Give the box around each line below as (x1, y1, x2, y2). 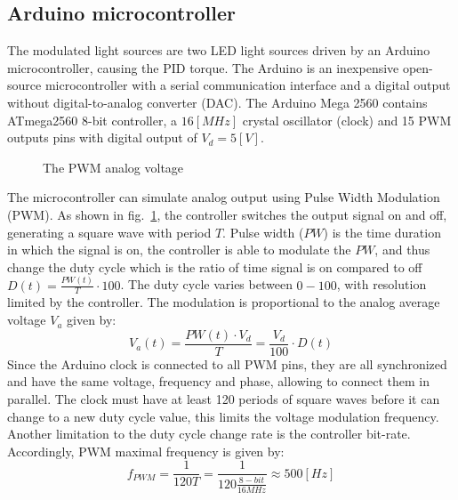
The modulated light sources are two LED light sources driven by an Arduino (7, 41, 430, 60)
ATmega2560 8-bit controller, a (7, 110, 178, 129)
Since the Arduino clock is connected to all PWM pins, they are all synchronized (7, 354, 447, 373)
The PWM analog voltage (43, 157, 184, 176)
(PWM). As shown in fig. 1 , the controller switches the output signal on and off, (7, 205, 447, 223)
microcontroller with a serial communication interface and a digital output (44, 76, 451, 94)
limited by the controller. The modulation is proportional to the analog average (7, 293, 440, 311)
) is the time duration (323, 222, 441, 241)
